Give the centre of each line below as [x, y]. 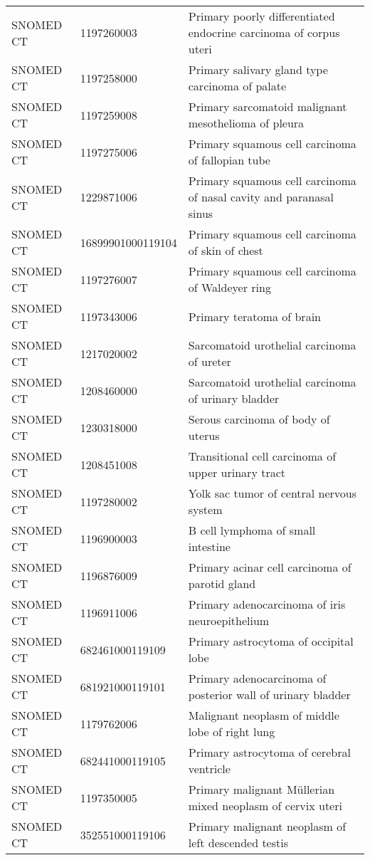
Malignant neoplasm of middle [264, 715]
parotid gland [222, 583]
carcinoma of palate [237, 86]
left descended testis [238, 843]
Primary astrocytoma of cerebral [269, 752]
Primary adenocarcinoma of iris [267, 604]
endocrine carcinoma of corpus [264, 32]
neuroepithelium [229, 620]
